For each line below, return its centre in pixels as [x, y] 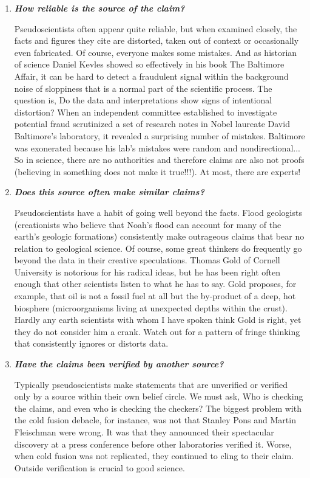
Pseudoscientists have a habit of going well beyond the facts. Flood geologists [158, 212]
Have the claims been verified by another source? [119, 364]
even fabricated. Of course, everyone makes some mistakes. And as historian [156, 52]
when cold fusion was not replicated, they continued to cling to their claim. [154, 456]
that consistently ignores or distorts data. [91, 343]
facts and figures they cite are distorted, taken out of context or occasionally [157, 40]
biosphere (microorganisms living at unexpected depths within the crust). [151, 307]
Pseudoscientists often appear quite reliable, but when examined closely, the [156, 28]
